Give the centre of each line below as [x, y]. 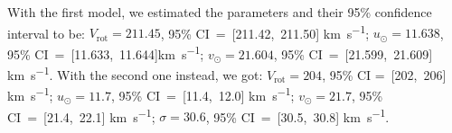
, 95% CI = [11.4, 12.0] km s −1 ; [203, 94]
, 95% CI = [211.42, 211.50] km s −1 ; [265, 31]
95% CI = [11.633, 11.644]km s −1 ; [106, 52]
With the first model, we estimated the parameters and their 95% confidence [220, 12]
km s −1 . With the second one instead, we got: [135, 73]
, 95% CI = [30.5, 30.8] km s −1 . [297, 115]
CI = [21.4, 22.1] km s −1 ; [81, 115]
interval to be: [46, 33]
